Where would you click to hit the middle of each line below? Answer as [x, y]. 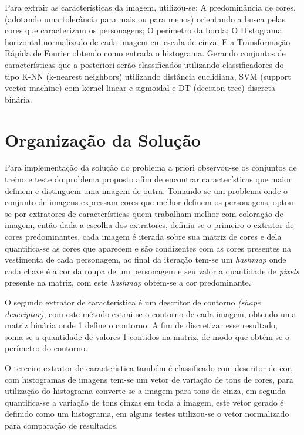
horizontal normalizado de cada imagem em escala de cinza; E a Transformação [148, 41]
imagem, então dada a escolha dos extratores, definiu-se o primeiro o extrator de [149, 225]
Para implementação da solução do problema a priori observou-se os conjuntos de [151, 167]
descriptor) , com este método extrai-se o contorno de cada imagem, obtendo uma [151, 313]
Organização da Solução [103, 139]
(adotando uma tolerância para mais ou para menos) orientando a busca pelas [145, 18]
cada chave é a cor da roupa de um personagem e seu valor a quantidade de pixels [152, 271]
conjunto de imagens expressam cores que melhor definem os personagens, [138, 202]
